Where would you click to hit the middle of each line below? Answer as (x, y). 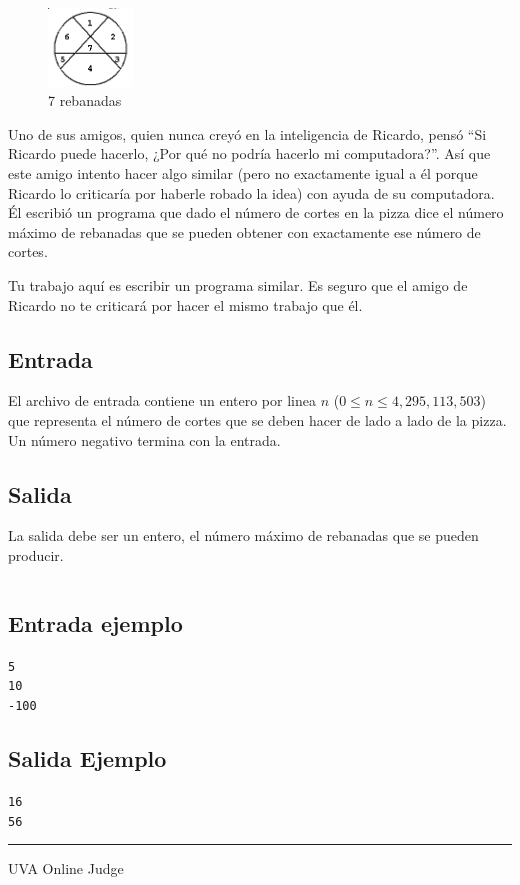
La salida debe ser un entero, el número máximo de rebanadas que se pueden (243, 535)
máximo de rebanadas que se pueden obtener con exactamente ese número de (244, 231)
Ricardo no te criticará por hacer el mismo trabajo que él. (185, 304)
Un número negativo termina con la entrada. (144, 439)
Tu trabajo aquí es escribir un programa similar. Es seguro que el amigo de (238, 284)
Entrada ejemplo (95, 622)
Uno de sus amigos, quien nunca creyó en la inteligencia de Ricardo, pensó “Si (247, 133)
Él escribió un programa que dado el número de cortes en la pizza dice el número (256, 212)
